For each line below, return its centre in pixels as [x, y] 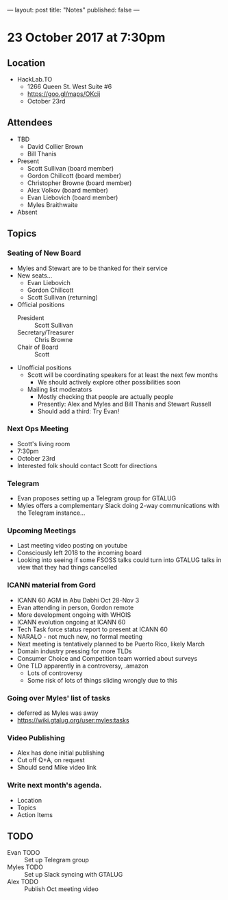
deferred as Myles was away [58, 713]
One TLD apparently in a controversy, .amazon [83, 666]
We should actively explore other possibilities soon [109, 382]
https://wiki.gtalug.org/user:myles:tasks [73, 720]
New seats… [35, 275]
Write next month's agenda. [54, 786]
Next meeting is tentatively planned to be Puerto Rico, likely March [111, 644]
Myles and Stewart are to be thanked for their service [92, 268]
